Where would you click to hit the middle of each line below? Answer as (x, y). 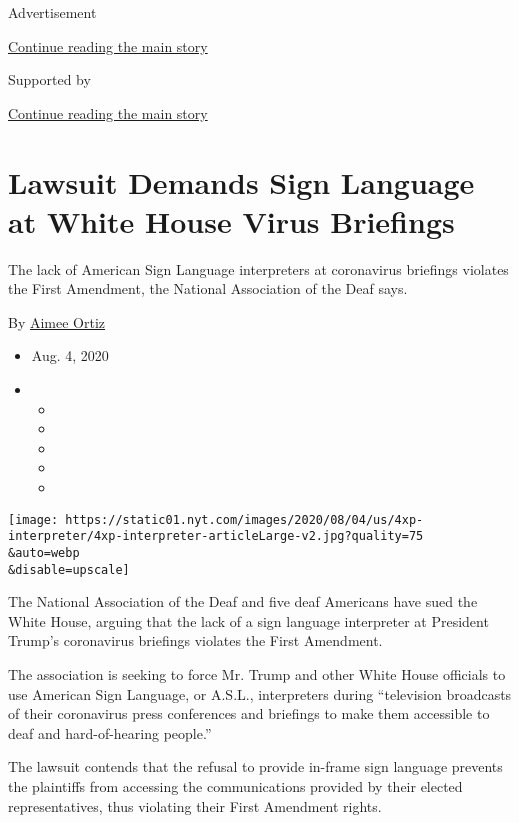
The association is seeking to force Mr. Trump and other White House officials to (257, 674)
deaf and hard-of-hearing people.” (110, 732)
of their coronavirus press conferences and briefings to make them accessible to (249, 713)
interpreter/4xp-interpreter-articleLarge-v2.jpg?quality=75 (216, 536)
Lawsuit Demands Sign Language (241, 181)
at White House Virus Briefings (231, 220)
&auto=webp (44, 552)
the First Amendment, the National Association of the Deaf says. (208, 288)
